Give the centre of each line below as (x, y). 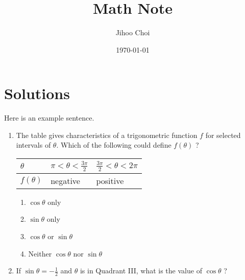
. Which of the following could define (114, 145)
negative (65, 180)
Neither (40, 253)
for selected (223, 135)
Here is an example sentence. (49, 118)
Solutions (37, 93)
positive (110, 180)
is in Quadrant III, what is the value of (141, 271)
